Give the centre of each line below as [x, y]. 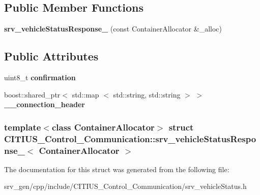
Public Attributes [51, 56]
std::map [85, 94]
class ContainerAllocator [103, 127]
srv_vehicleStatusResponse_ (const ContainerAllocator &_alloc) [113, 29]
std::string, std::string [147, 94]
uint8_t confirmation [40, 77]
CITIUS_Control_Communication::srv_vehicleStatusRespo [130, 138]
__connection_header [45, 104]
